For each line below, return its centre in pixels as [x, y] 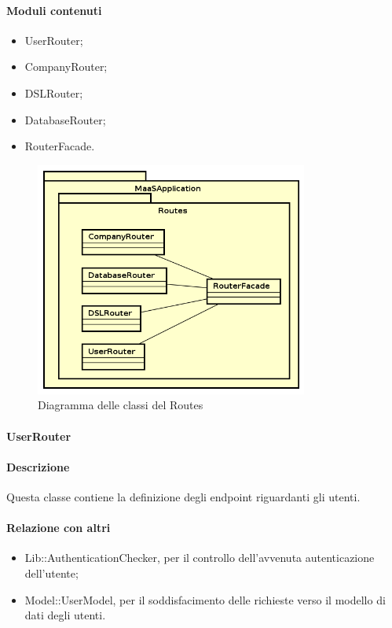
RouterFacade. [60, 146]
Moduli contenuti [54, 10]
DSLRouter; [54, 92]
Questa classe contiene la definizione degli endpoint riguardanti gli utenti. [183, 497]
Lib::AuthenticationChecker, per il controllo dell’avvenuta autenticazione [200, 558]
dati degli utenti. [65, 615]
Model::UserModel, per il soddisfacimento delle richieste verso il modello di [205, 599]
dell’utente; [51, 573]
